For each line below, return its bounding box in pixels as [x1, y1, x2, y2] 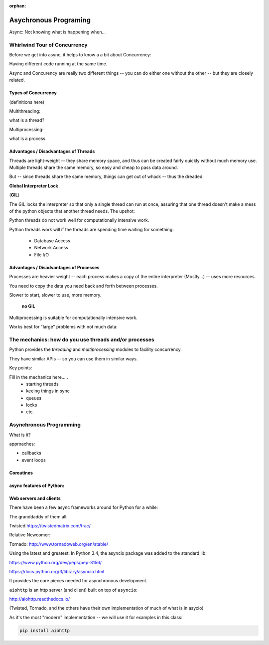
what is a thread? [9, 117, 45, 123]
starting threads [26, 381, 59, 387]
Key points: [9, 365, 32, 371]
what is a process [9, 136, 46, 142]
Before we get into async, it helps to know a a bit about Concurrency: [9, 52, 151, 58]
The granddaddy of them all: [9, 513, 68, 519]
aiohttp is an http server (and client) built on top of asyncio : [9, 587, 138, 593]
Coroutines [9, 470, 33, 476]
